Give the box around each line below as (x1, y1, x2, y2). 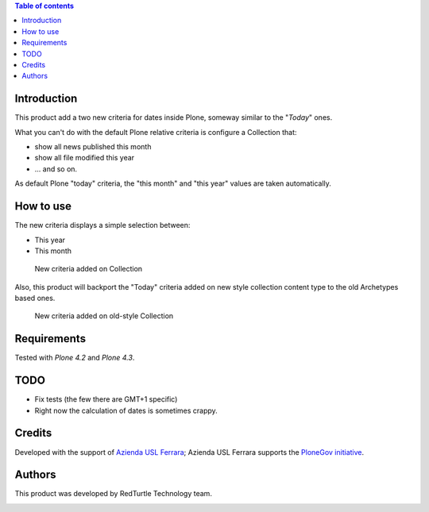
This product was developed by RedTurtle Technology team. (14, 489, 212, 499)
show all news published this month (34, 142, 152, 152)
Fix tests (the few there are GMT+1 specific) (34, 395, 178, 404)
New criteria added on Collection (34, 264, 143, 274)
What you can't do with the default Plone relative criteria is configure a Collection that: (14, 127, 297, 137)
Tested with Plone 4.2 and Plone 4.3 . (14, 353, 135, 363)
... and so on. (34, 164, 78, 174)
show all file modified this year (34, 153, 135, 163)
